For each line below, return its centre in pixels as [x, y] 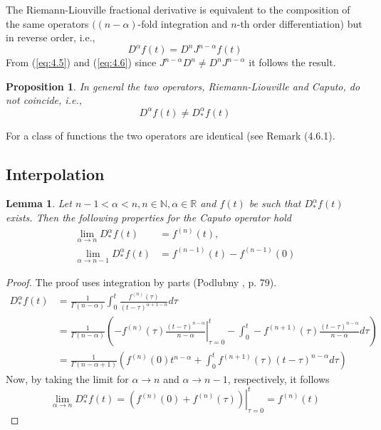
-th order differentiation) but [299, 23]
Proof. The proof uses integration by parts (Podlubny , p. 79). [141, 282]
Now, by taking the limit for [67, 379]
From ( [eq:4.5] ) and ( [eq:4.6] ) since [81, 62]
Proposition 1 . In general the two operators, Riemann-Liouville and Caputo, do [183, 86]
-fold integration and [183, 23]
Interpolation [55, 173]
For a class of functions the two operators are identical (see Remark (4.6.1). [171, 135]
